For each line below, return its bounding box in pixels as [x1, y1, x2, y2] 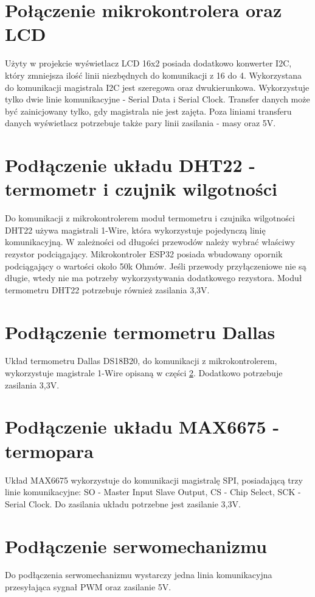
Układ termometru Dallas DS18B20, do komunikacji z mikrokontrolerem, [5, 354, 277, 367]
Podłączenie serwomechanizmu [5, 533, 267, 558]
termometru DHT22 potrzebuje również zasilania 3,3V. [5, 283, 210, 296]
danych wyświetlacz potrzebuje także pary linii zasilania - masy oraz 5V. [5, 116, 276, 129]
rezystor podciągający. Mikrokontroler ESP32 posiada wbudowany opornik [5, 247, 283, 260]
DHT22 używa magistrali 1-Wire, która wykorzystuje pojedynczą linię [5, 223, 266, 236]
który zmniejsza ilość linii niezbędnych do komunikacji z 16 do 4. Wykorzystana [5, 68, 302, 81]
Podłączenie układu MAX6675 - [5, 414, 280, 439]
